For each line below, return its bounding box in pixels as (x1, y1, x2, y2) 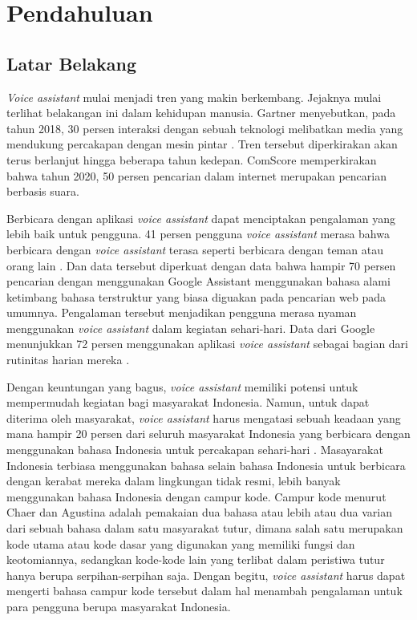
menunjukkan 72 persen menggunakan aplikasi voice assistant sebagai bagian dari (6, 335, 409, 352)
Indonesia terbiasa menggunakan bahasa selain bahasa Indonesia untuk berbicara (6, 456, 406, 473)
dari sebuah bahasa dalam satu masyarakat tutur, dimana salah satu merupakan (6, 520, 403, 537)
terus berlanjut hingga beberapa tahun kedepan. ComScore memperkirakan (6, 151, 377, 168)
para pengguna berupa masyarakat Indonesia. (6, 598, 231, 614)
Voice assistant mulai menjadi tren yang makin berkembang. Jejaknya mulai (6, 88, 382, 105)
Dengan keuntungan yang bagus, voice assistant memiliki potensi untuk (6, 378, 358, 395)
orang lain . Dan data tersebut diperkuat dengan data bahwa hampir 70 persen (6, 257, 396, 274)
